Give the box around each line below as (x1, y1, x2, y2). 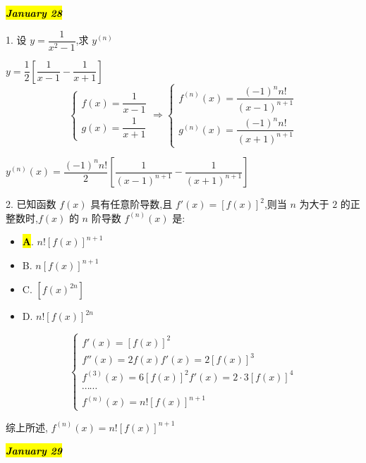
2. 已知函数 (6, 197, 56, 211)
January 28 (6, 6, 63, 20)
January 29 (6, 443, 63, 458)
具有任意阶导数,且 (90, 197, 173, 211)
